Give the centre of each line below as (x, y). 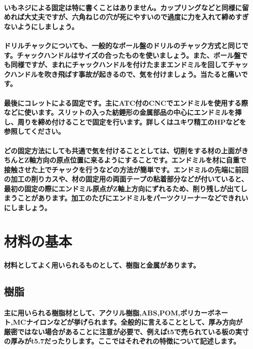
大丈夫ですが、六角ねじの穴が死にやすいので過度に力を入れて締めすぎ (136, 17)
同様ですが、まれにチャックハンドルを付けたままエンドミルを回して (119, 64)
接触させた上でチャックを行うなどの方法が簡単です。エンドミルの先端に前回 (126, 169)
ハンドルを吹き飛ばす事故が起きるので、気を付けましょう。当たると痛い (126, 74)
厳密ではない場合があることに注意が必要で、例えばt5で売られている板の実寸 (126, 331)
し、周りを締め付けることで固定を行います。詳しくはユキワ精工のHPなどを (125, 121)
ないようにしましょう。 (41, 26)
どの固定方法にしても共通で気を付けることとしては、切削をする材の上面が (123, 150)
